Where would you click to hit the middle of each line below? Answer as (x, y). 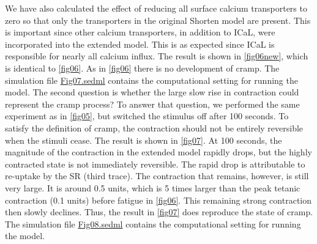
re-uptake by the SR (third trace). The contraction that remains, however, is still (157, 176)
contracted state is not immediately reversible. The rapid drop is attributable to (155, 164)
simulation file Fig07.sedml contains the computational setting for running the (151, 80)
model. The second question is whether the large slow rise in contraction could (152, 92)
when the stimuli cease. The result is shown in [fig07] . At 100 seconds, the (144, 140)
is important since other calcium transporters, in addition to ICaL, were (140, 32)
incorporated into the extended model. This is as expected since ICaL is (140, 44)
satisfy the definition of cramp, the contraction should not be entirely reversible (154, 128)
